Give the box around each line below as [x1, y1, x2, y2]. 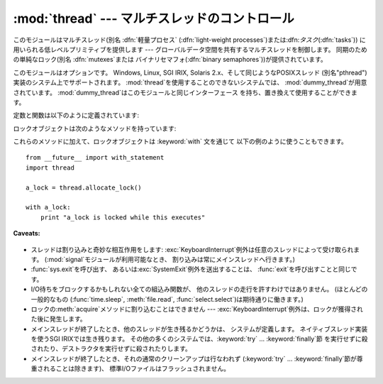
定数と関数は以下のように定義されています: [13, 111, 140, 120]
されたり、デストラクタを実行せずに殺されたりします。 [30, 344, 191, 353]
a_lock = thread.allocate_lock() [26, 183, 142, 192]
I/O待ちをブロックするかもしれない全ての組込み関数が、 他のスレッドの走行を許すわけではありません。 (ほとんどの [30, 285, 368, 294]
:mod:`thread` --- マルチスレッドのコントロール [13, 11, 294, 26]
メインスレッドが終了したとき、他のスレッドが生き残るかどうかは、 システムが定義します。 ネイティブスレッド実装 [30, 324, 368, 333]
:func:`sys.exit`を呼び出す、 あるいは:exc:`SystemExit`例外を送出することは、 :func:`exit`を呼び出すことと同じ [30, 265, 351, 273]
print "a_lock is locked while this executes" [40, 213, 206, 221]
